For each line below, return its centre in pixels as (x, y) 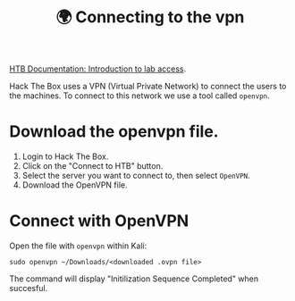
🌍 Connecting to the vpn (150, 17)
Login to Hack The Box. (65, 156)
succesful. (29, 288)
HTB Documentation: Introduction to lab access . (97, 69)
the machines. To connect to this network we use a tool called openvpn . (139, 96)
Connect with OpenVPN (99, 221)
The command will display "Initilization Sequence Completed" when (134, 279)
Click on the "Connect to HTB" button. (93, 166)
